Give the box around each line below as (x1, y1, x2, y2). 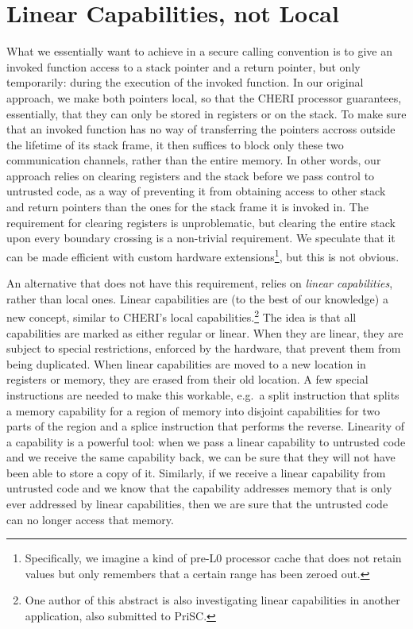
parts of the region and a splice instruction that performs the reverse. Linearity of (6, 418, 405, 434)
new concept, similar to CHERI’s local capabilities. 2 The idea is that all (6, 307, 357, 325)
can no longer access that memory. (6, 511, 174, 527)
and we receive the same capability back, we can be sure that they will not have (6, 449, 396, 465)
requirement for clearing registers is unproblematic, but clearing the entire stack (6, 214, 396, 230)
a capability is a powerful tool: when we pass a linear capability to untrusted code (6, 433, 406, 450)
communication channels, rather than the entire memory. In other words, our (6, 152, 381, 168)
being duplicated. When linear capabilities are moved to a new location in (6, 355, 366, 372)
